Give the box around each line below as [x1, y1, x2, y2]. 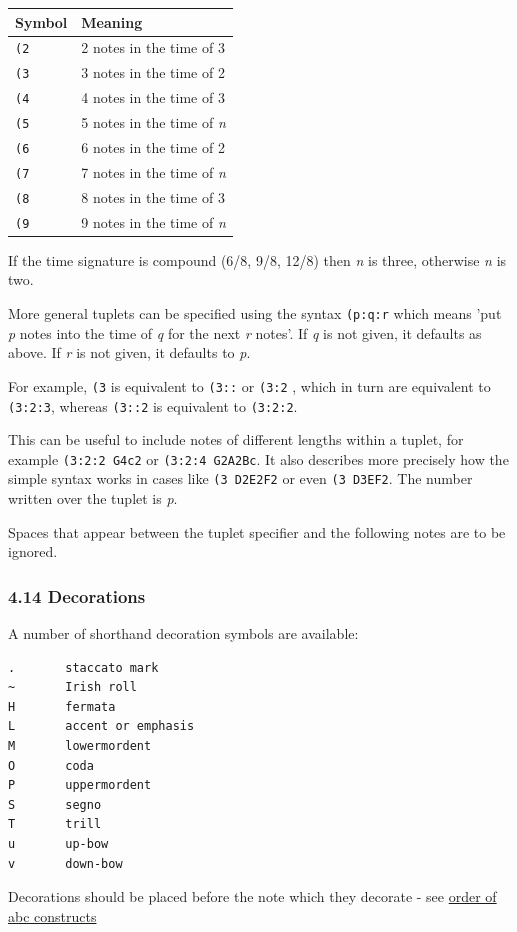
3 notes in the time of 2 [81, 62, 225, 83]
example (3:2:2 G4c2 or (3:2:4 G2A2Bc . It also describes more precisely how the [8, 448, 509, 469]
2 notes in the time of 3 [81, 37, 225, 58]
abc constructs [8, 905, 97, 926]
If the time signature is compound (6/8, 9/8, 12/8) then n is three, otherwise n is [8, 249, 507, 270]
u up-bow [8, 837, 109, 852]
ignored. [8, 541, 58, 562]
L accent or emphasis [8, 719, 195, 734]
